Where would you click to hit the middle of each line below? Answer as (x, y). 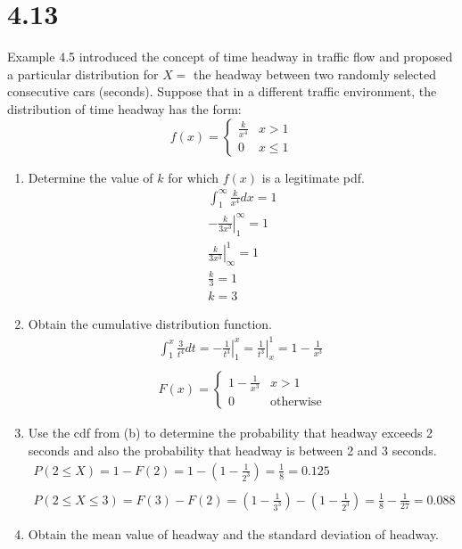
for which (194, 177)
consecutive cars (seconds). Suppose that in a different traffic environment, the (222, 91)
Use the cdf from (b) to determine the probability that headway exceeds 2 (231, 433)
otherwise (296, 402)
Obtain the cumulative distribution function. (150, 324)
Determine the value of (91, 177)
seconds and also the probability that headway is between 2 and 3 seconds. (232, 451)
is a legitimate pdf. (313, 177)
